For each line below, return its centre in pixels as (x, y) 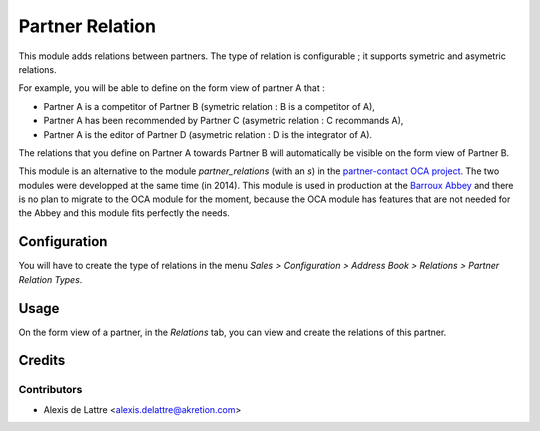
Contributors (50, 390)
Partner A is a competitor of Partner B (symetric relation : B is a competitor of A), (209, 106)
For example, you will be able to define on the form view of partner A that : (171, 88)
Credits (42, 360)
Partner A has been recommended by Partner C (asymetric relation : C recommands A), (223, 121)
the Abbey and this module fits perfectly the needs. (124, 213)
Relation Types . (50, 279)
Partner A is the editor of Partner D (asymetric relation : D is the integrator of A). (208, 134)
